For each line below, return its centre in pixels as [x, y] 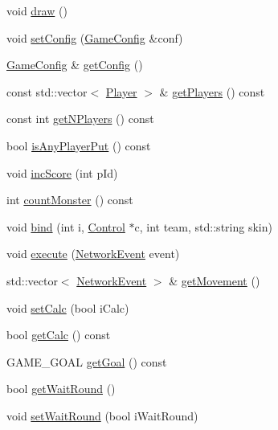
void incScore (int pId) [62, 172]
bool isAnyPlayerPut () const [79, 145]
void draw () [37, 10]
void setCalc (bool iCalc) [68, 307]
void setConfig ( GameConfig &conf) [95, 37]
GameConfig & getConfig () [75, 65]
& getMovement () [215, 280]
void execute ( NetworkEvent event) [93, 254]
